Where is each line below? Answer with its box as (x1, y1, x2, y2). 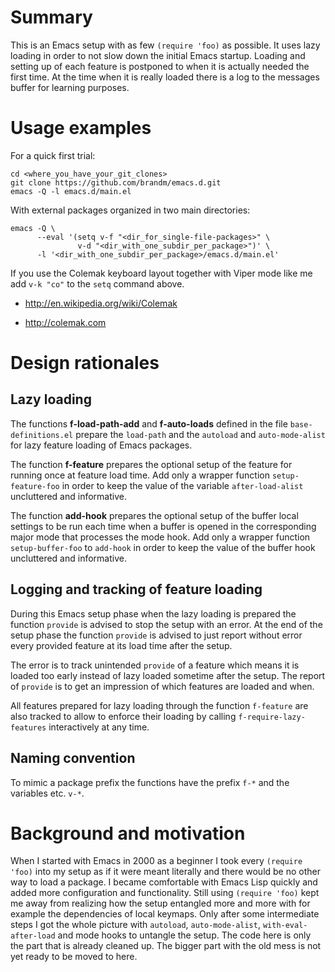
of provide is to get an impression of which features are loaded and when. (10, 680, 315, 692)
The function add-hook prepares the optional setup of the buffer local (10, 509, 299, 521)
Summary (10, 6, 93, 29)
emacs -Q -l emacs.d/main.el (10, 186, 132, 196)
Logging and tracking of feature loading (10, 581, 263, 598)
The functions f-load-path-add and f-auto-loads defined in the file (10, 417, 288, 430)
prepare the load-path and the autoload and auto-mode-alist (75, 428, 326, 440)
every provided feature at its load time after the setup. (10, 639, 233, 651)
